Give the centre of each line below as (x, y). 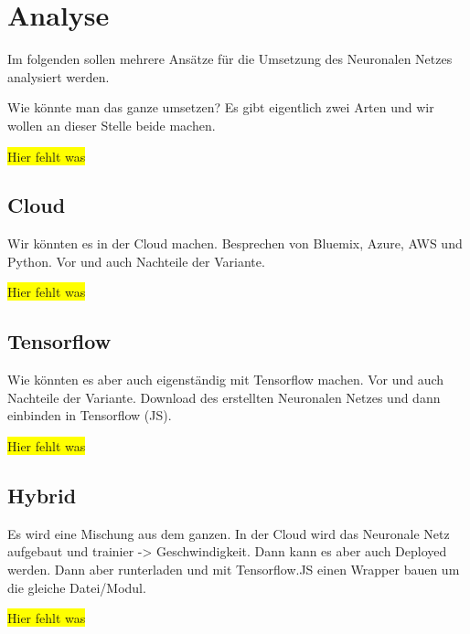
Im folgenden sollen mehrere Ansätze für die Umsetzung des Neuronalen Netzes (230, 59)
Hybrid (42, 496)
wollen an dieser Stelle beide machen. (112, 125)
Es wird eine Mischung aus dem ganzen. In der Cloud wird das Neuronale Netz (229, 533)
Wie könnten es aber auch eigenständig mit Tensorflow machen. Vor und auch (226, 380)
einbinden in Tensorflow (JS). (90, 415)
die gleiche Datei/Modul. (77, 587)
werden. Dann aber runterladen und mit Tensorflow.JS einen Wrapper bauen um (234, 570)
